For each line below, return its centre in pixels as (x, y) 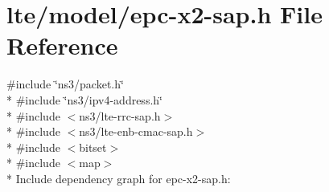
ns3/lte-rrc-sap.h (120, 115)
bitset (93, 147)
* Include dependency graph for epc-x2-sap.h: (119, 178)
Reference (62, 45)
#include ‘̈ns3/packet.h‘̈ (65, 84)
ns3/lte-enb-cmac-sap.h (136, 131)
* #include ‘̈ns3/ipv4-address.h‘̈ (84, 99)
